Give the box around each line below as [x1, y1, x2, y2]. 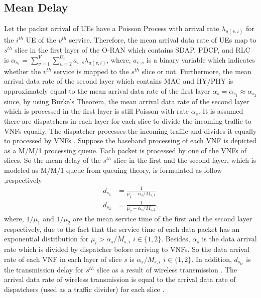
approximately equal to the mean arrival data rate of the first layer [4, 85, 210, 96]
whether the [4, 66, 41, 76]
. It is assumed [198, 106, 243, 116]
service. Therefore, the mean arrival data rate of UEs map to [69, 35, 256, 45]
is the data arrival [202, 233, 257, 244]
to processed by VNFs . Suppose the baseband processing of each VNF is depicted [4, 135, 256, 146]
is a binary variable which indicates [146, 54, 255, 65]
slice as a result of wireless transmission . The [96, 264, 237, 274]
